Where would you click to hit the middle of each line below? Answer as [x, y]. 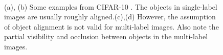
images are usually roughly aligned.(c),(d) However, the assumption [110, 17]
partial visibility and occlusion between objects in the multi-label [106, 36]
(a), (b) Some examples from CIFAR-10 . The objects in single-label [111, 6]
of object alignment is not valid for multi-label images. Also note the [111, 26]
